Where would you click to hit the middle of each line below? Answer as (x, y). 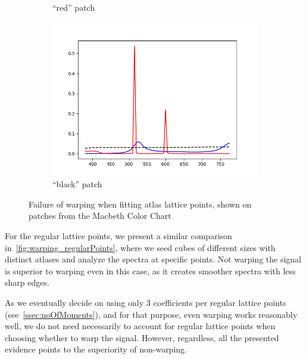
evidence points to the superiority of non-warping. (96, 349)
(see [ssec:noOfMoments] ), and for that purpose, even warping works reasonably (151, 314)
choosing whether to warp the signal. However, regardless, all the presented (142, 337)
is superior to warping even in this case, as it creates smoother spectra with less (150, 270)
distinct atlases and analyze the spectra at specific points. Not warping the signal (153, 259)
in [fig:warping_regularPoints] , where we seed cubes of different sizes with (140, 247)
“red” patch (74, 7)
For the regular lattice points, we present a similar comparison (118, 235)
